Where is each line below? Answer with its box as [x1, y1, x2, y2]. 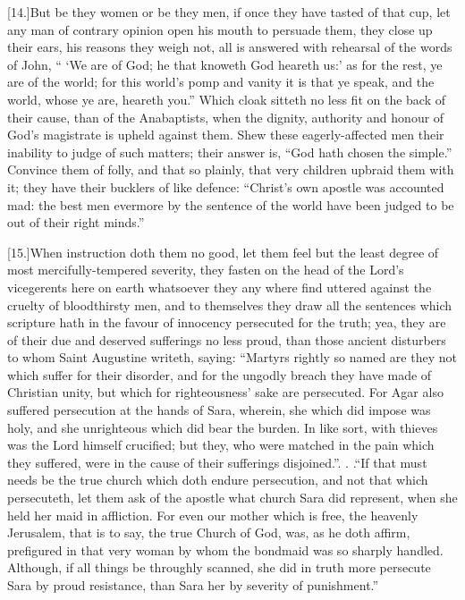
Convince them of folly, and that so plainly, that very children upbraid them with [7, 160, 454, 179]
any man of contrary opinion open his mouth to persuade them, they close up [7, 20, 433, 38]
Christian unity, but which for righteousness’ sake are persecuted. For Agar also [7, 383, 444, 401]
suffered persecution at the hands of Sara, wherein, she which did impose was [7, 401, 431, 419]
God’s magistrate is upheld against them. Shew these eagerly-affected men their [7, 125, 444, 144]
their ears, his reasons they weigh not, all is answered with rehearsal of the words [7, 38, 452, 56]
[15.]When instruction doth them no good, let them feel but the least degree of [7, 242, 439, 261]
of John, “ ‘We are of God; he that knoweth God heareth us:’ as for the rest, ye [7, 55, 443, 73]
